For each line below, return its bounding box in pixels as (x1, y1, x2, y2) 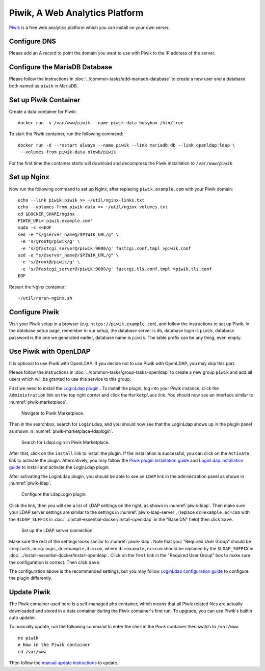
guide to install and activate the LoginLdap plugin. (9, 464, 110, 470)
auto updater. (9, 615, 36, 621)
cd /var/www (18, 649, 47, 654)
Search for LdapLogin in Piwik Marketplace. (21, 440, 110, 446)
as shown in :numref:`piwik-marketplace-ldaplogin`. (9, 428, 114, 434)
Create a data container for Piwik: (9, 109, 77, 114)
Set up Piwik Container (9, 96, 80, 104)
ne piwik (18, 635, 39, 641)
